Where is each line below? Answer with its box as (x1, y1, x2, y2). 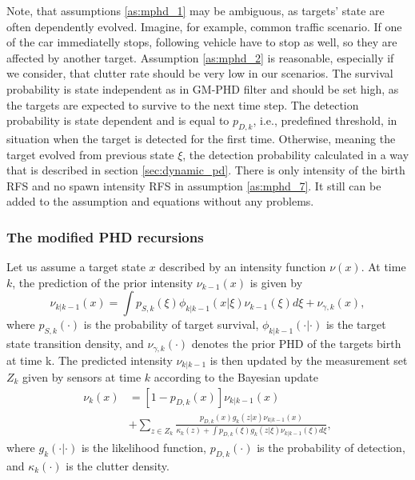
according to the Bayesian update (154, 369, 319, 386)
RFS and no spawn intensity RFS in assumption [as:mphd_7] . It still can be (6, 177, 381, 194)
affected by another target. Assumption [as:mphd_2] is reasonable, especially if (6, 49, 394, 66)
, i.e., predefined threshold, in (253, 112, 397, 129)
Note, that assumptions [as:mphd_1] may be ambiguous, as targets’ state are (6, 2, 385, 18)
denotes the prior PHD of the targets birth (191, 335, 401, 352)
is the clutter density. (66, 457, 170, 474)
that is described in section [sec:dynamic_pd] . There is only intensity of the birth (6, 162, 405, 178)
